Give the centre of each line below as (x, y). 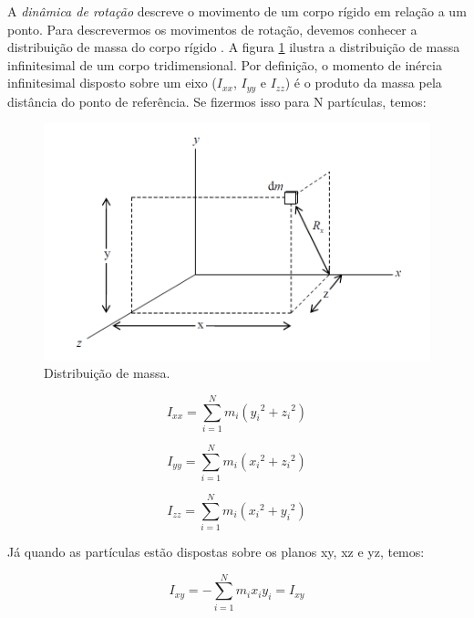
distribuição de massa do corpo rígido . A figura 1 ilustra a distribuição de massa (234, 47)
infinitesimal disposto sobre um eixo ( (112, 83)
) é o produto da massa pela (363, 83)
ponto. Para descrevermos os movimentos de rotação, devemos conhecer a (212, 29)
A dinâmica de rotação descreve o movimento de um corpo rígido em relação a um (237, 11)
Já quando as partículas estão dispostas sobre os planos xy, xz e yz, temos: (216, 552)
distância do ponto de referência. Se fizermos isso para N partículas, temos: (217, 101)
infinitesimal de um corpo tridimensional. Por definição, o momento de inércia (225, 64)
